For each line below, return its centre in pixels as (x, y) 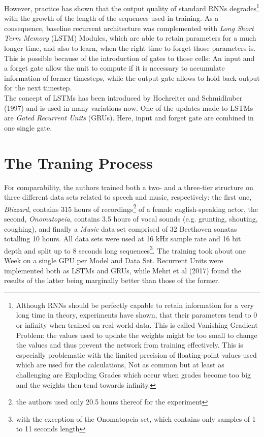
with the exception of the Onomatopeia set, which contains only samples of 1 (136, 418)
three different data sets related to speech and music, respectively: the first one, (128, 197)
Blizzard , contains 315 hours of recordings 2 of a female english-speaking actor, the (131, 208)
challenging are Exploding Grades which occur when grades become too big (134, 374)
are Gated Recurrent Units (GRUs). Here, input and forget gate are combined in (129, 118)
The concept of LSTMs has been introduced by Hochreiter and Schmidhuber (123, 98)
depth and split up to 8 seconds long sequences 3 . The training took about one (125, 249)
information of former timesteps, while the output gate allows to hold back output (132, 77)
